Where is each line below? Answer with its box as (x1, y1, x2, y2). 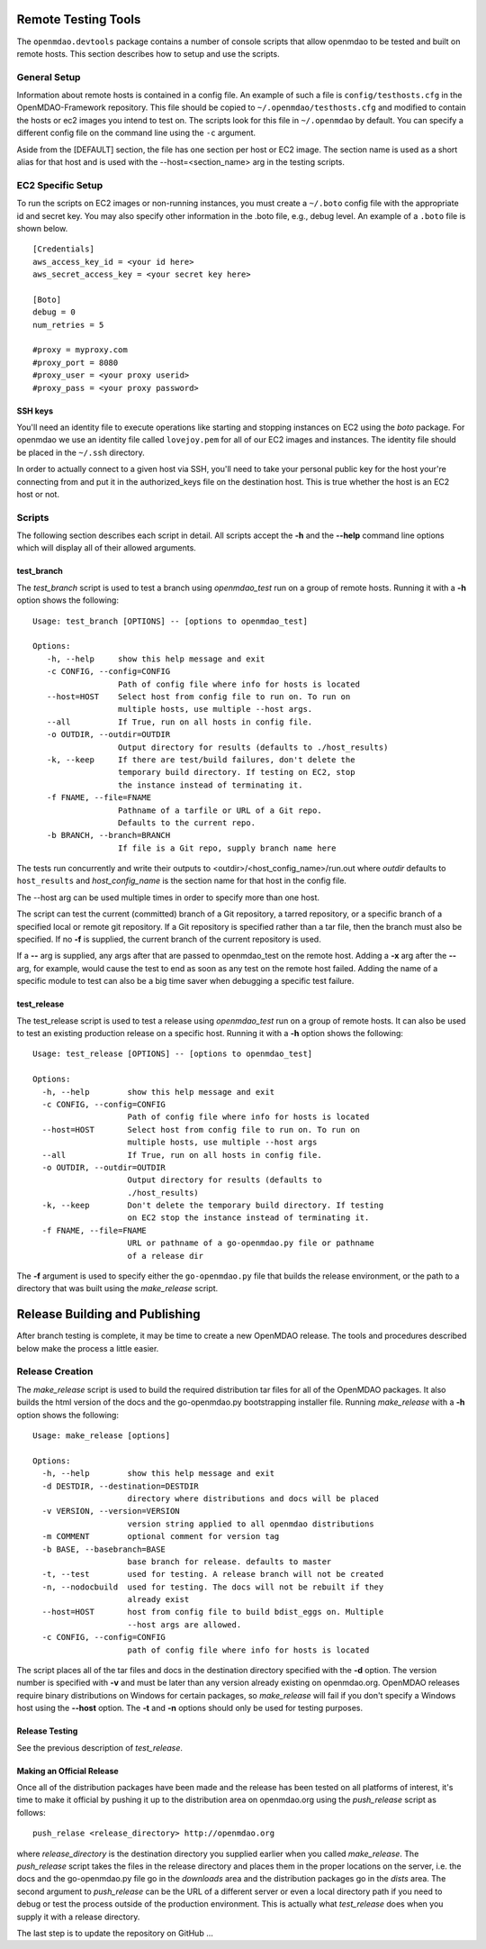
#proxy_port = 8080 (32, 357, 119, 368)
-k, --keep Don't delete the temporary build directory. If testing (41, 1200, 384, 1211)
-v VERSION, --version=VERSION (41, 1506, 180, 1516)
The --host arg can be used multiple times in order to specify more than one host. (16, 892, 319, 903)
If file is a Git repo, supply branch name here (117, 842, 337, 853)
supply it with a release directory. (16, 1911, 140, 1922)
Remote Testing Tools (16, 12, 141, 27)
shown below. (16, 223, 68, 233)
